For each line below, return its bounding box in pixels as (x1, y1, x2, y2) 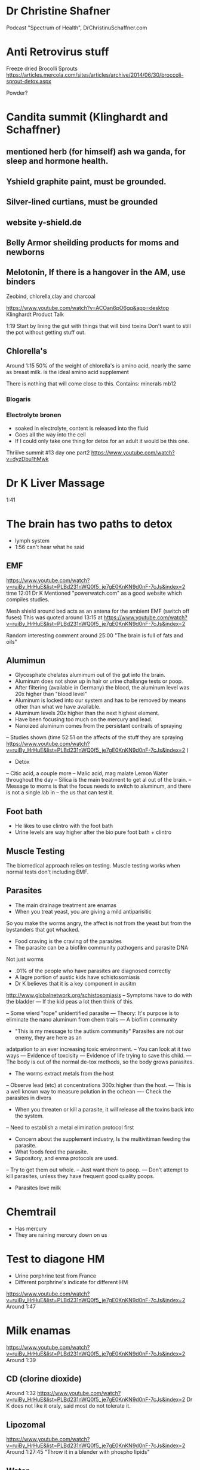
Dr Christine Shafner (6, 4, 110, 18)
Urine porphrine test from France (14, 1272, 97, 1279)
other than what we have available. (14, 703, 101, 710)
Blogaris (6, 394, 31, 403)
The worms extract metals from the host (14, 1070, 114, 1077)
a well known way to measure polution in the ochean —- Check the (6, 1088, 171, 1095)
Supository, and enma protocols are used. (14, 1154, 118, 1161)
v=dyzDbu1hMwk (6, 455, 49, 462)
